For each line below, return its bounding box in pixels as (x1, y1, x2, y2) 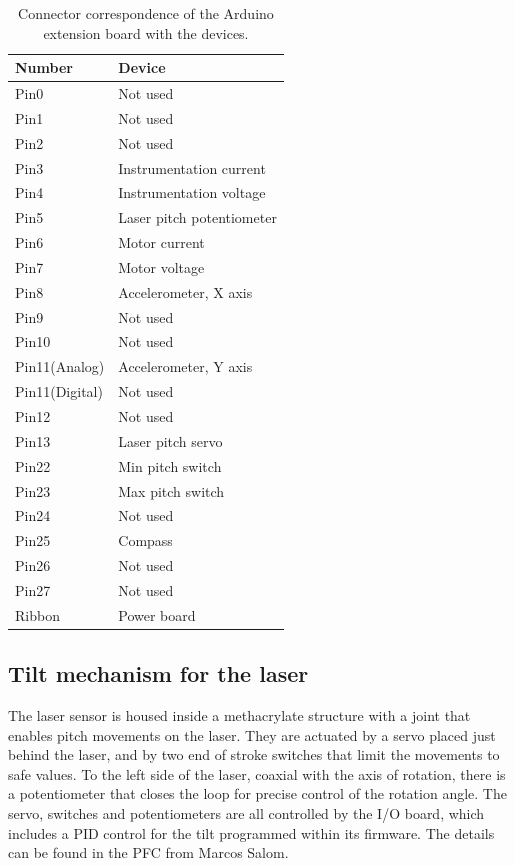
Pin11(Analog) (15, 356, 105, 377)
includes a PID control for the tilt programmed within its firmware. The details (8, 822, 495, 843)
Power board (118, 604, 196, 625)
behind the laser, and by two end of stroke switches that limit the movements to (8, 744, 500, 765)
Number (15, 57, 73, 78)
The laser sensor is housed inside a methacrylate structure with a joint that (8, 705, 471, 726)
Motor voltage (118, 256, 205, 277)
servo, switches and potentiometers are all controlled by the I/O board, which (8, 803, 485, 824)
